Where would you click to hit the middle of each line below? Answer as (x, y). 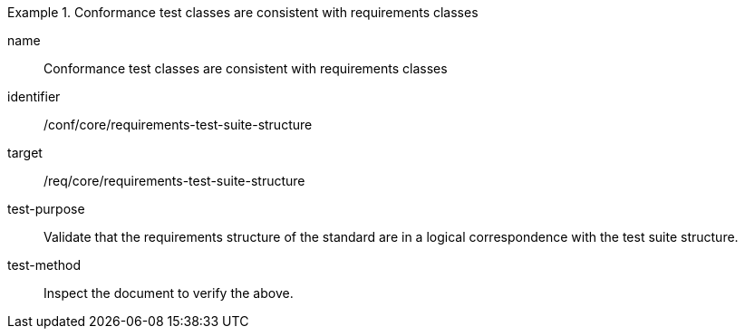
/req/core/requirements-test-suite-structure (174, 181)
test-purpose (46, 209)
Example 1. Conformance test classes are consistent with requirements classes (243, 12)
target (25, 153)
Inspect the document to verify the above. (169, 293)
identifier (34, 96)
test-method (44, 265)
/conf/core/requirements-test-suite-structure (178, 125)
